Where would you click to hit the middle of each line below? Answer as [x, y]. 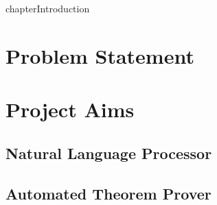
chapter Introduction [48, 8]
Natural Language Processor [109, 153]
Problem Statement [100, 55]
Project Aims [70, 109]
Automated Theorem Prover [108, 193]
